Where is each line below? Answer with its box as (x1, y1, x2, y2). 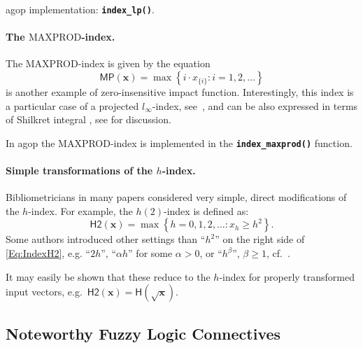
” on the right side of (215, 232, 305, 246)
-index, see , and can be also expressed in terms (152, 98, 358, 113)
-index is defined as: (163, 203, 249, 218)
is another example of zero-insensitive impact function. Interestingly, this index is (6, 85, 354, 99)
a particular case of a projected (6, 98, 139, 113)
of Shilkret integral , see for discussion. (6, 112, 171, 127)
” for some (128, 246, 173, 260)
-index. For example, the (28, 203, 133, 218)
